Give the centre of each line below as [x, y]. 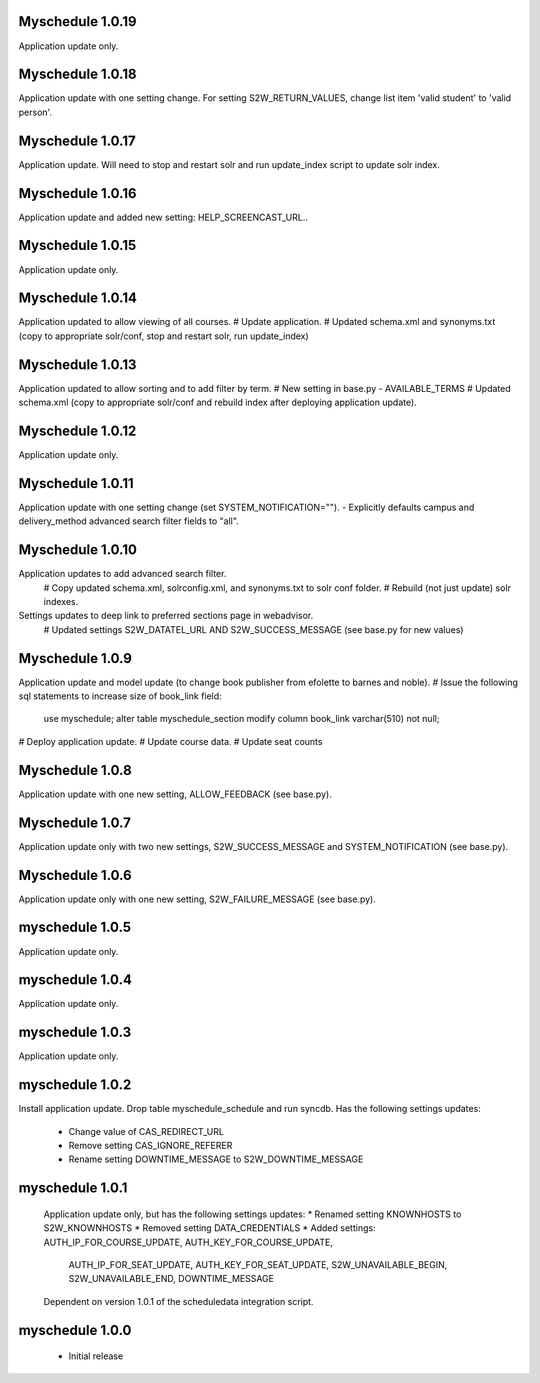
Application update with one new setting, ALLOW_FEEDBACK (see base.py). [175, 794]
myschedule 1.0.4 [75, 980]
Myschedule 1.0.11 [76, 483]
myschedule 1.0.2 [75, 1085]
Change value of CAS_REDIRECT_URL [146, 1131]
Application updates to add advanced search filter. [122, 574]
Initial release [96, 1356]
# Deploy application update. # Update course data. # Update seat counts [170, 741]
